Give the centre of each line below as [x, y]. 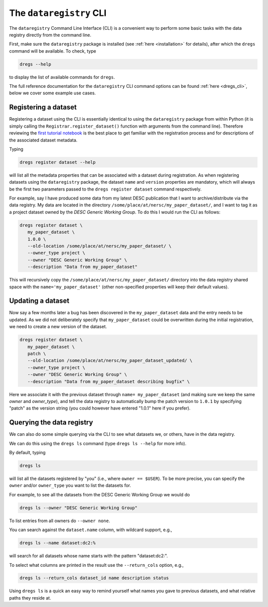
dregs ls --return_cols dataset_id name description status [94, 578]
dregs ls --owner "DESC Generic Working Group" [78, 508]
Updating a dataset [39, 301]
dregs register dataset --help [58, 162]
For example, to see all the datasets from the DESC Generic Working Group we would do [100, 494]
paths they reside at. [30, 598]
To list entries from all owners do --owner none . [60, 521]
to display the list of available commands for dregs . [62, 77]
